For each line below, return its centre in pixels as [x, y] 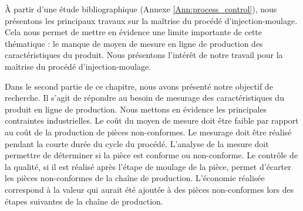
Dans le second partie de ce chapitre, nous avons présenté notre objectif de [139, 86]
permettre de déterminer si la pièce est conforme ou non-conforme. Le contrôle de [151, 155]
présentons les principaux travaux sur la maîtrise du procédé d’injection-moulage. [151, 20]
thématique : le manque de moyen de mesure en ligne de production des [134, 43]
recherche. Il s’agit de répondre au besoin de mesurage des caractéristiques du [144, 98]
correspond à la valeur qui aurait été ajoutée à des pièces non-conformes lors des [149, 189]
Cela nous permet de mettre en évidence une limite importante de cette [134, 32]
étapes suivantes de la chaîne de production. [84, 201]
